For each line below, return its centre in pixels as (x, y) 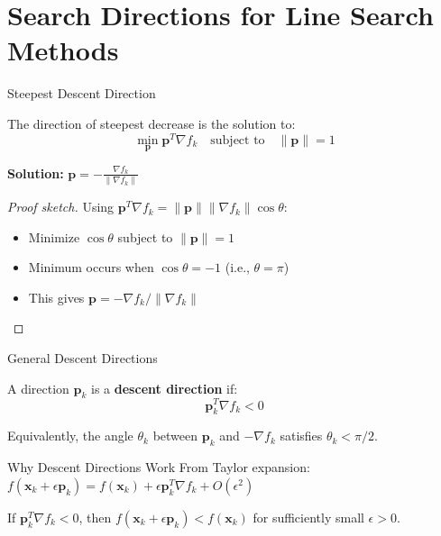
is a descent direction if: (165, 388)
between (175, 436)
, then (95, 517)
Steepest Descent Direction (82, 93)
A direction (38, 388)
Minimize (54, 236)
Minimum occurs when (91, 267)
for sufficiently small (308, 517)
